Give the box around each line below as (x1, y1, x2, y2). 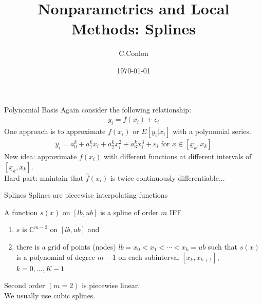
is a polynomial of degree (16, 251, 95, 262)
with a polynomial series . (173, 125, 251, 136)
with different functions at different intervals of (104, 150, 252, 161)
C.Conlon (119, 48, 148, 59)
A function (4, 206, 38, 217)
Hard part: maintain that (4, 172, 84, 183)
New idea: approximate (4, 150, 77, 161)
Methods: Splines (71, 18, 196, 39)
